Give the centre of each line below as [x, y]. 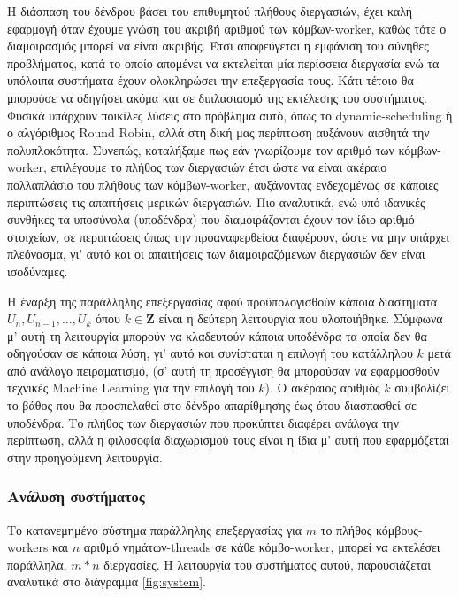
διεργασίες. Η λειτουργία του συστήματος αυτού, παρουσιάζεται [267, 564]
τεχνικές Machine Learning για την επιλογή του [131, 388]
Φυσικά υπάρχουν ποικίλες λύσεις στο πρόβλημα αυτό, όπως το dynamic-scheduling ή [230, 115]
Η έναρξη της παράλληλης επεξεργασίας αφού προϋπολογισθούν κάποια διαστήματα [222, 301]
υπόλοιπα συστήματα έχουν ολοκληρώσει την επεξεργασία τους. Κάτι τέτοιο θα [210, 80]
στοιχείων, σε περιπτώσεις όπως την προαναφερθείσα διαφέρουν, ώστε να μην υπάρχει [229, 236]
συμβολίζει [422, 388]
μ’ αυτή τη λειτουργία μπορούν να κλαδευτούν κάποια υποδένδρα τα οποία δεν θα [217, 335]
